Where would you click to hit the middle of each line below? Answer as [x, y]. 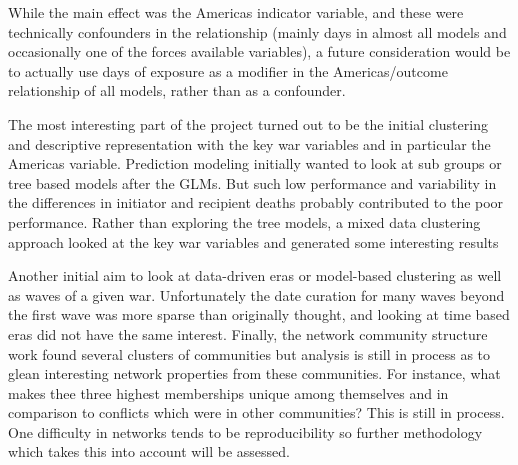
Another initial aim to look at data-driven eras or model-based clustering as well [255, 275]
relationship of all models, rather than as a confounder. [177, 90]
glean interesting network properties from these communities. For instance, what [254, 373]
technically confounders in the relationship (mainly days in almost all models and [257, 31]
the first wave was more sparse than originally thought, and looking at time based [259, 314]
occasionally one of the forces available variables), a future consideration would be [259, 51]
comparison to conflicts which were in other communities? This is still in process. [256, 412]
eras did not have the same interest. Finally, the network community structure [248, 333]
